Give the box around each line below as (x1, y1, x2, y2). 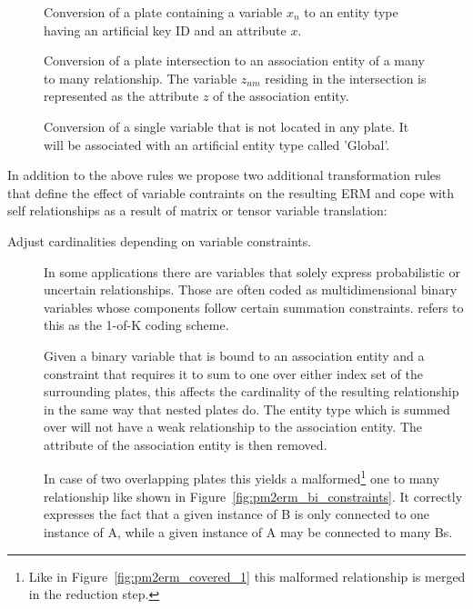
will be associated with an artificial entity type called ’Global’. (44, 135, 390, 154)
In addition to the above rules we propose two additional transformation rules (7, 165, 441, 185)
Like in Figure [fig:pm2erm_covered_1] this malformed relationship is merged (28, 566, 466, 585)
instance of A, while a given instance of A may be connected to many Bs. (44, 522, 453, 541)
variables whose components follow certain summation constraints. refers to (44, 297, 464, 316)
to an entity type (304, 3, 398, 21)
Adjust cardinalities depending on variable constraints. (7, 231, 312, 250)
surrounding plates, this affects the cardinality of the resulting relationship (44, 382, 459, 401)
